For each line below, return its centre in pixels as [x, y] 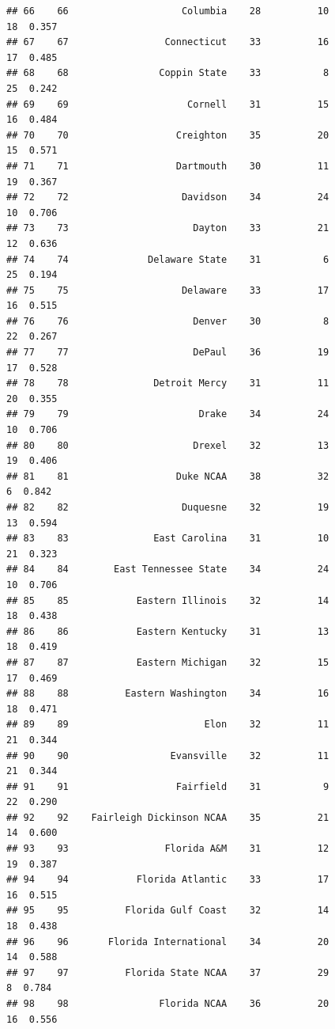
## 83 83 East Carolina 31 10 [168, 539]
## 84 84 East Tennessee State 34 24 [168, 570]
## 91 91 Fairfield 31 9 [168, 786]
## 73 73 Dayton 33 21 [168, 228]
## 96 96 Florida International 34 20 [168, 942]
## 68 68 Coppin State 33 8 [168, 73]
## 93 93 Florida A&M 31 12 [168, 849]
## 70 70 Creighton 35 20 [168, 135]
